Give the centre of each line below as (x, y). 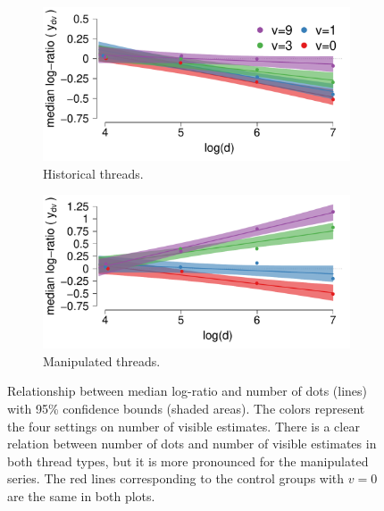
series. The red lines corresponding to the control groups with (176, 478)
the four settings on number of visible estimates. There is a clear (184, 426)
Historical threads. (93, 173)
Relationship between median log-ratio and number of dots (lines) (188, 391)
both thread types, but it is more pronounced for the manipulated (188, 461)
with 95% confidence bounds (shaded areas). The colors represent (186, 408)
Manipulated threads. (102, 360)
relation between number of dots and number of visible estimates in (192, 444)
